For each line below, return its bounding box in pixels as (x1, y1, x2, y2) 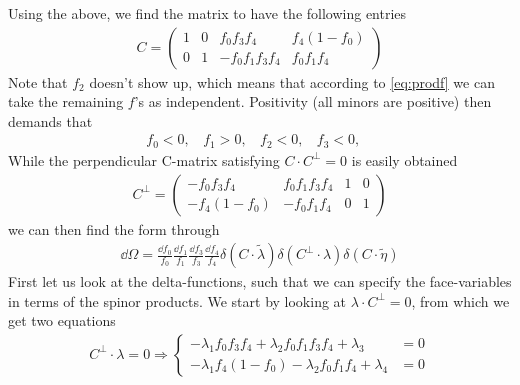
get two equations (8, 310, 116, 331)
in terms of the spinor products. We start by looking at (8, 290, 347, 311)
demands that (8, 110, 93, 131)
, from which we (411, 290, 510, 311)
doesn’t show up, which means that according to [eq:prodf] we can (89, 71, 495, 92)
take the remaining (8, 91, 124, 112)
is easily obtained (351, 149, 458, 170)
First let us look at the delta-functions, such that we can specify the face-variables (8, 271, 512, 292)
